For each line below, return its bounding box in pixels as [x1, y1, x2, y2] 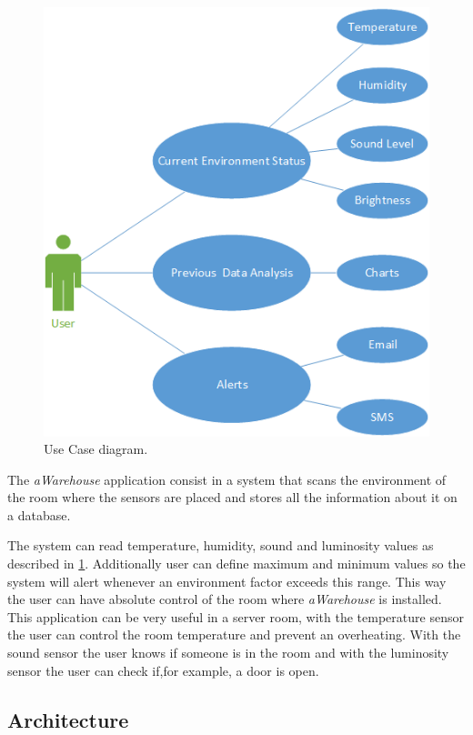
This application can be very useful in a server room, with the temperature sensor [7, 607, 464, 626]
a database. [7, 505, 71, 524]
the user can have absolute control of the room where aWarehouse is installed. [7, 589, 442, 609]
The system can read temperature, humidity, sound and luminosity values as [7, 536, 434, 555]
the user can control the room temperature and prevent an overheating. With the [7, 625, 461, 644]
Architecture [7, 705, 129, 733]
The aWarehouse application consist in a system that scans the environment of [7, 469, 447, 488]
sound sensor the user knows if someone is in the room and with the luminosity [7, 643, 449, 662]
